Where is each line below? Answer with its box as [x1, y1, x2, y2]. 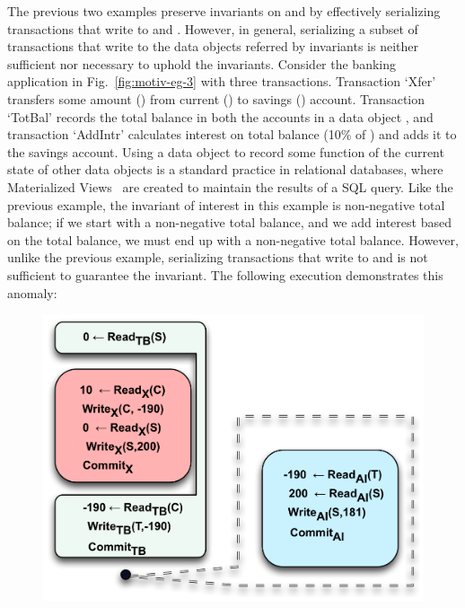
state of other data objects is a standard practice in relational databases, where [7, 160, 443, 179]
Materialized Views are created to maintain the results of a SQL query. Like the [7, 177, 453, 196]
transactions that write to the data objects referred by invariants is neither [7, 37, 418, 56]
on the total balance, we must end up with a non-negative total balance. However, [7, 230, 459, 249]
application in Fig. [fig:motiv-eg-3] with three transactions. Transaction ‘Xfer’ [7, 72, 436, 91]
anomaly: [7, 283, 57, 302]
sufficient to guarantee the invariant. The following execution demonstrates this [7, 265, 443, 284]
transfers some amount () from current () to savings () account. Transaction [7, 89, 426, 108]
